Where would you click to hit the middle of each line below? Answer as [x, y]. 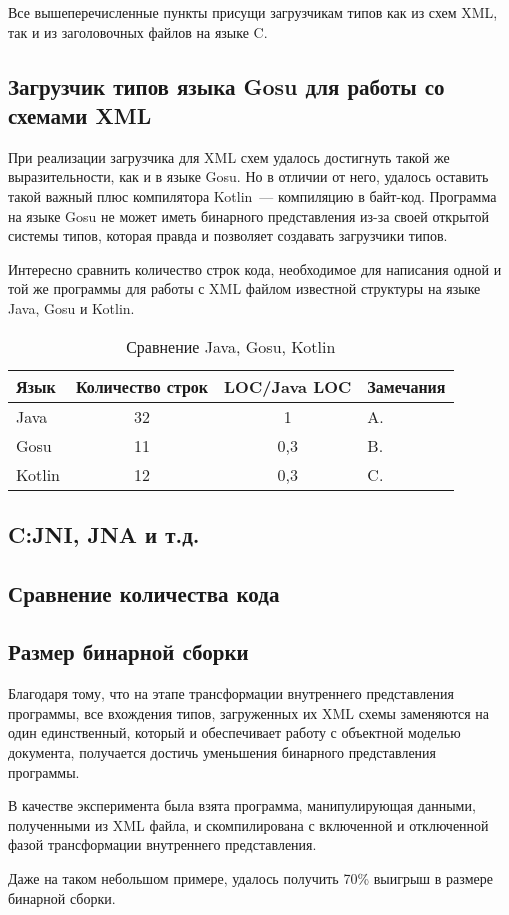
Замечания [406, 386]
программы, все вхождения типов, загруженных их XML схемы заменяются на [248, 712]
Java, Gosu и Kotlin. [71, 307]
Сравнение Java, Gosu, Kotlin [231, 346]
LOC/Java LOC [288, 386]
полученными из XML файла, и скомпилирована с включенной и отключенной [248, 824]
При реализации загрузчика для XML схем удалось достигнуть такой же [229, 156]
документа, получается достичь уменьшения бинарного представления [222, 752]
